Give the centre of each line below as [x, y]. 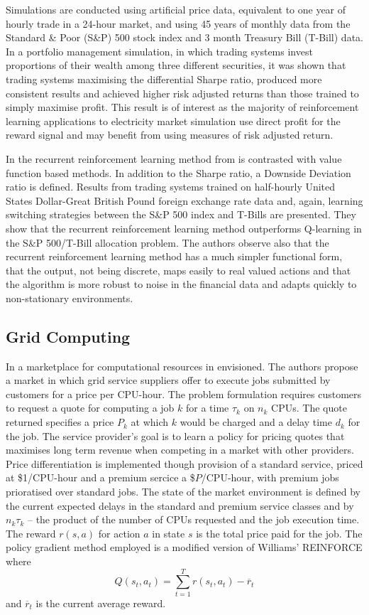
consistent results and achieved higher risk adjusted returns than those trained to [182, 93]
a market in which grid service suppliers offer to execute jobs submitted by [168, 380]
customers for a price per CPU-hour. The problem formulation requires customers [184, 394]
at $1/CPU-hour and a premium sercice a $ [100, 477]
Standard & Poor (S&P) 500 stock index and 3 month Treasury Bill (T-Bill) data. [184, 37]
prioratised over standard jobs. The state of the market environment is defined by [183, 492]
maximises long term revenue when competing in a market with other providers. [180, 450]
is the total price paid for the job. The [279, 533]
